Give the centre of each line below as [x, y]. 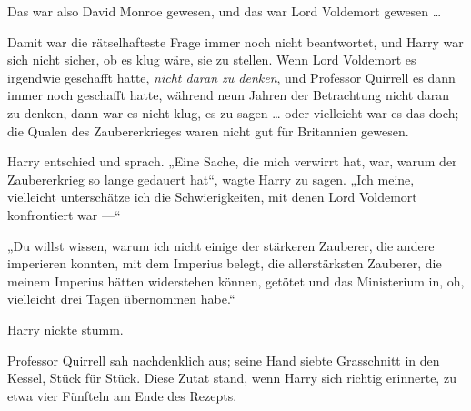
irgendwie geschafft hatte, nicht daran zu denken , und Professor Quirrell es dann [231, 77]
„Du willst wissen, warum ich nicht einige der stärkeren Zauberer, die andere [221, 245]
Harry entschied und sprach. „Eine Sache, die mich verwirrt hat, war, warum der [232, 161]
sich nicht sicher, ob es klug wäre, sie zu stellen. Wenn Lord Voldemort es [212, 60]
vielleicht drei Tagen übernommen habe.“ [121, 299]
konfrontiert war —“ [64, 214]
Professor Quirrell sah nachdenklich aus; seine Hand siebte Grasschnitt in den [224, 360]
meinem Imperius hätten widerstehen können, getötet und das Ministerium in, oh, [236, 281]
